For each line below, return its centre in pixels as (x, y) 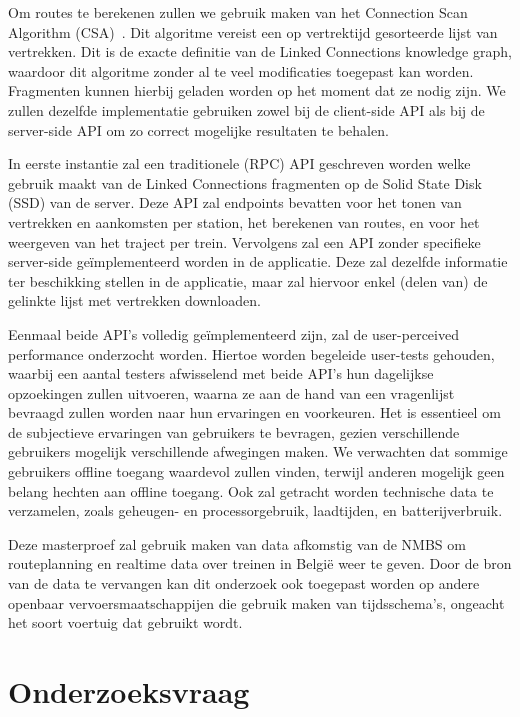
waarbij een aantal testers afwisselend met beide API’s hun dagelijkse (221, 373)
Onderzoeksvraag (129, 691)
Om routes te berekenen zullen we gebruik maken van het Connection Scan (238, 12)
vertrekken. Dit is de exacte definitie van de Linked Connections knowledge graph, (260, 51)
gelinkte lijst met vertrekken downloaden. (134, 300)
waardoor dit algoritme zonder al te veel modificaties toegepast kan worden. (241, 70)
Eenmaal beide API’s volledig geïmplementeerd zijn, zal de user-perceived (233, 333)
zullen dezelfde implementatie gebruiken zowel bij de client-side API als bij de (246, 109)
